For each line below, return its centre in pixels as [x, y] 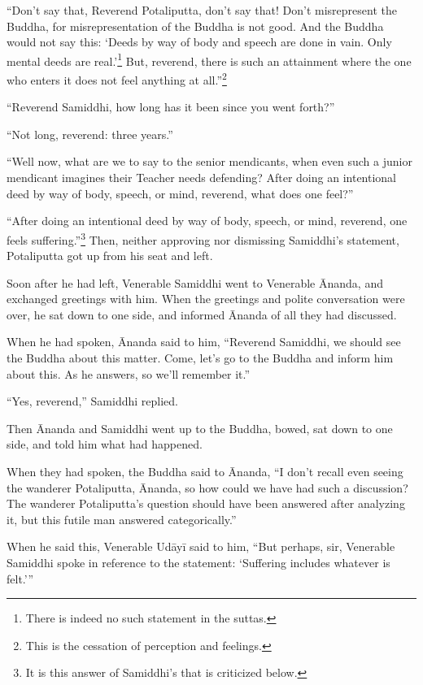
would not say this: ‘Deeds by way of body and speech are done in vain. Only [199, 42]
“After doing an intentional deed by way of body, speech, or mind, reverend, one [207, 221]
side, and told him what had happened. [105, 444]
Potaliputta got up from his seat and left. [110, 256]
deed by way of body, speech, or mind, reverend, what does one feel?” [180, 193]
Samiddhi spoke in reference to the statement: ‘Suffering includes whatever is [198, 562]
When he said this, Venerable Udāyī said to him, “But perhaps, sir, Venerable [201, 546]
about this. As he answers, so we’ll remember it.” [129, 373]
